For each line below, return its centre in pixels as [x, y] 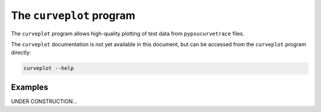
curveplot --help [49, 68]
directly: [21, 53]
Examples [30, 87]
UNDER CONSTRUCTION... [44, 101]
